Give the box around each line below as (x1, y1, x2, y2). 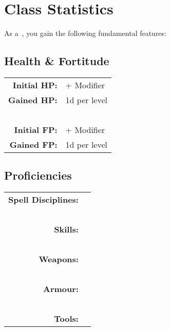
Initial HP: (12, 79, 58, 91)
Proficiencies (4, 167, 72, 183)
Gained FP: (9, 138, 58, 150)
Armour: (43, 283, 79, 295)
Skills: (54, 223, 79, 236)
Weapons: (39, 253, 79, 265)
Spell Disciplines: (8, 193, 79, 206)
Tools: (54, 313, 79, 325)
